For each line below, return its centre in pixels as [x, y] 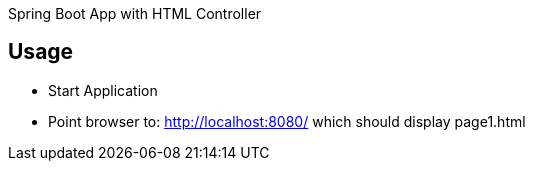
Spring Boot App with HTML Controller [135, 13]
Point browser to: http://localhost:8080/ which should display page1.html [287, 121]
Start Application [103, 90]
